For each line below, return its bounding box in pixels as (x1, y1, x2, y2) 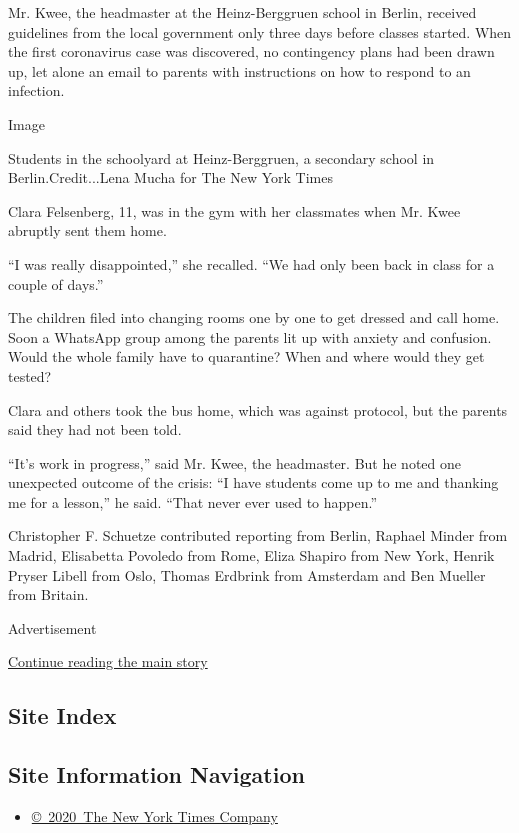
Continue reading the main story (8, 651, 208, 672)
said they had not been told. (8, 419, 182, 440)
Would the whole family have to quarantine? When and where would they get (8, 346, 485, 367)
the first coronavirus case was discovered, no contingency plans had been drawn (8, 41, 495, 62)
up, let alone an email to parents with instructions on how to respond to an (8, 60, 471, 81)
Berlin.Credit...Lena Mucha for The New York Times (8, 167, 333, 188)
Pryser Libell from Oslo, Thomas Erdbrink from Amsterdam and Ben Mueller (8, 564, 486, 585)
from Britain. (8, 584, 89, 605)
